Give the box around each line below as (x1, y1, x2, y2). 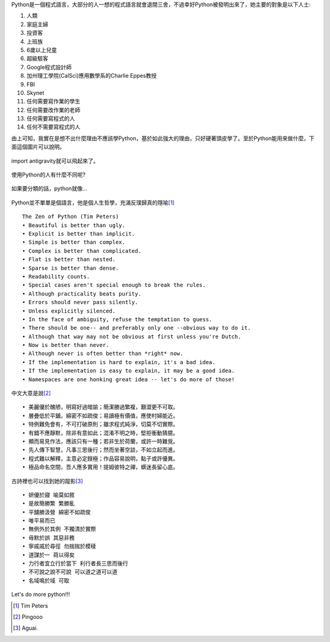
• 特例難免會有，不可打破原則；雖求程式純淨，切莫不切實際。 (22, 421, 178, 428)
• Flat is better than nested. (22, 256, 116, 263)
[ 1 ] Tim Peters (13, 602, 48, 609)
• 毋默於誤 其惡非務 (22, 534, 75, 541)
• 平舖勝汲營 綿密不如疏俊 (22, 509, 91, 515)
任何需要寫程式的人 (26, 115, 75, 122)
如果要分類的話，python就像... (11, 185, 87, 192)
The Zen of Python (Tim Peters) (22, 213, 119, 220)
